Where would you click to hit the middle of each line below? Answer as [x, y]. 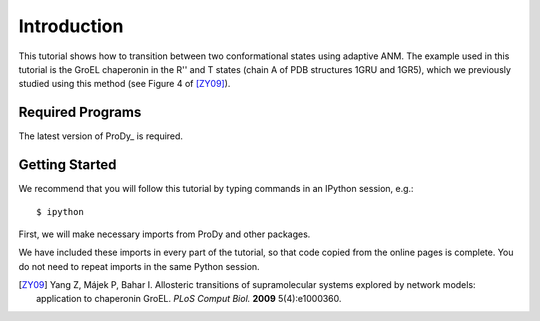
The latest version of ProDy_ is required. [101, 136]
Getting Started [67, 165]
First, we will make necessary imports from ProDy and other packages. [164, 234]
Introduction [71, 26]
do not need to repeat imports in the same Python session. [139, 266]
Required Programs [80, 112]
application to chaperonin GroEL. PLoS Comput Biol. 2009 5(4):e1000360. [189, 299]
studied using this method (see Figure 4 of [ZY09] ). [124, 84]
